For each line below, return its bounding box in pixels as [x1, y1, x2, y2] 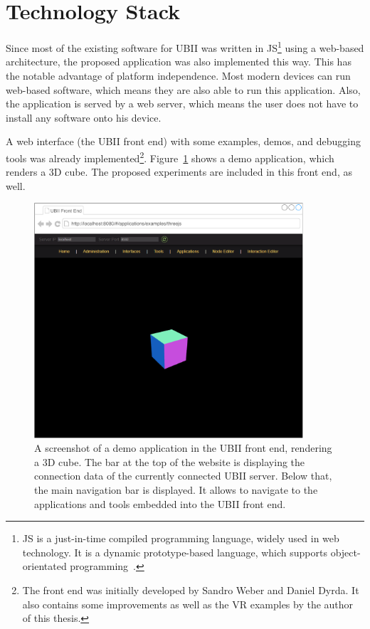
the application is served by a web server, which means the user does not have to [6, 96, 359, 111]
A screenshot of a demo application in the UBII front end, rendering [34, 440, 332, 455]
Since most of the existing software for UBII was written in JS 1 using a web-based [6, 38, 364, 55]
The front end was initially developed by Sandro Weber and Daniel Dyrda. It [22, 583, 359, 598]
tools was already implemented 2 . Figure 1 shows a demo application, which [6, 148, 334, 165]
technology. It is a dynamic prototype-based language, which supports [22, 544, 327, 559]
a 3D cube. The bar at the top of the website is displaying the [34, 454, 305, 469]
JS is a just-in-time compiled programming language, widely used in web [22, 531, 339, 546]
